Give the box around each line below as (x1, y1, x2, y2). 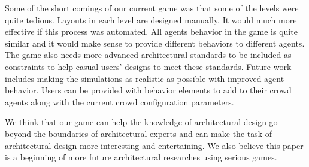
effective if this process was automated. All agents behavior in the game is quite (5, 25, 298, 38)
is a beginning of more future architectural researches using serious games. (5, 151, 277, 163)
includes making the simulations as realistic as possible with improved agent (5, 72, 284, 84)
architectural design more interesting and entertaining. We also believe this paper (5, 139, 304, 151)
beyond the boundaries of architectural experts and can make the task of (5, 127, 272, 139)
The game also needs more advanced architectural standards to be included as (5, 48, 292, 61)
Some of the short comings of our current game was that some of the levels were (5, 2, 299, 14)
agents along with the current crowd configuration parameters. (5, 95, 234, 108)
